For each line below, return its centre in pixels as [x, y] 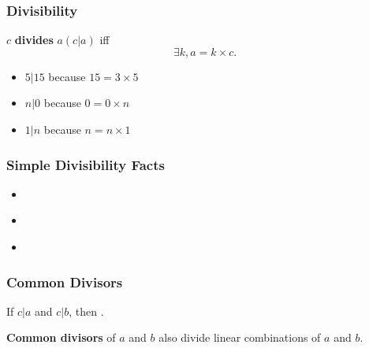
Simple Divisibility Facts [86, 164]
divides [34, 40]
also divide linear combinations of [240, 337]
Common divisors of [61, 337]
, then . [86, 311]
